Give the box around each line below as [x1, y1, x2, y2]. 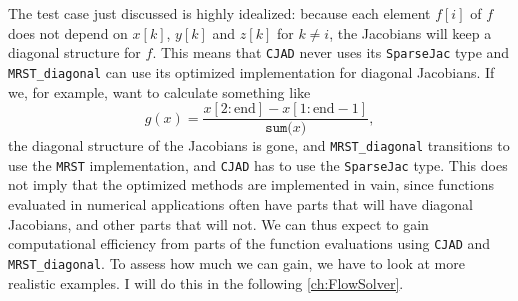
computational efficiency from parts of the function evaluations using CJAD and [8, 233, 491, 254]
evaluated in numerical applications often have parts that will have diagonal [8, 194, 473, 215]
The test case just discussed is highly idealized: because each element [8, 3, 431, 23]
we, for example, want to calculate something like [8, 81, 311, 102]
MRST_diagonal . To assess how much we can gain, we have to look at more [8, 252, 465, 273]
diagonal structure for [8, 42, 141, 63]
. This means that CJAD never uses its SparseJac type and [152, 42, 510, 63]
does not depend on [8, 22, 128, 43]
